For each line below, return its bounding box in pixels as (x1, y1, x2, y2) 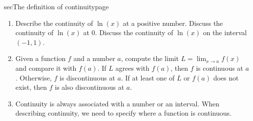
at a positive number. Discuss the (123, 18, 223, 28)
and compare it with (15, 62, 77, 73)
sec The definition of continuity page (4, 1, 109, 11)
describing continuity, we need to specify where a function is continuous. (15, 108, 232, 118)
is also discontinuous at (55, 82, 125, 92)
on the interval (203, 27, 247, 38)
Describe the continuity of (15, 18, 93, 28)
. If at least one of (121, 72, 175, 82)
